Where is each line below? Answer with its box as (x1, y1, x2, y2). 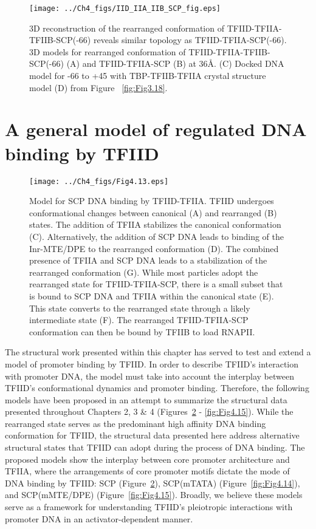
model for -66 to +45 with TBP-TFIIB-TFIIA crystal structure (29, 69, 266, 82)
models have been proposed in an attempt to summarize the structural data (5, 393, 287, 406)
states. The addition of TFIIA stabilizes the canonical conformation (29, 218, 281, 231)
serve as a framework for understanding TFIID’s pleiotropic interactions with (5, 500, 293, 513)
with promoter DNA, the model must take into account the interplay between (5, 369, 294, 382)
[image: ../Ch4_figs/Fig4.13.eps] (29, 177, 169, 186)
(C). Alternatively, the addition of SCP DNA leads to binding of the (29, 230, 284, 242)
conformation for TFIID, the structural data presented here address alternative (5, 429, 300, 442)
